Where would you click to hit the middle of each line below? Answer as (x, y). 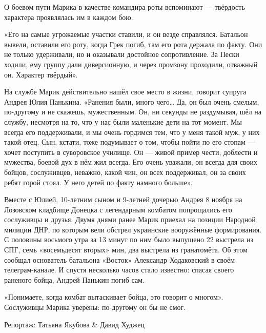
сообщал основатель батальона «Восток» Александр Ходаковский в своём (120, 259)
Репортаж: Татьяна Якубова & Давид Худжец (74, 324)
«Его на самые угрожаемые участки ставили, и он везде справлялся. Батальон (126, 34)
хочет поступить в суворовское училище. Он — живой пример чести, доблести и (131, 152)
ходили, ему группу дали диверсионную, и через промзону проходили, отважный (131, 64)
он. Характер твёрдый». (41, 74)
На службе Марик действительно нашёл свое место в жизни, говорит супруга (125, 92)
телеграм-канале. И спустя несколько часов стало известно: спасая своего (119, 270)
